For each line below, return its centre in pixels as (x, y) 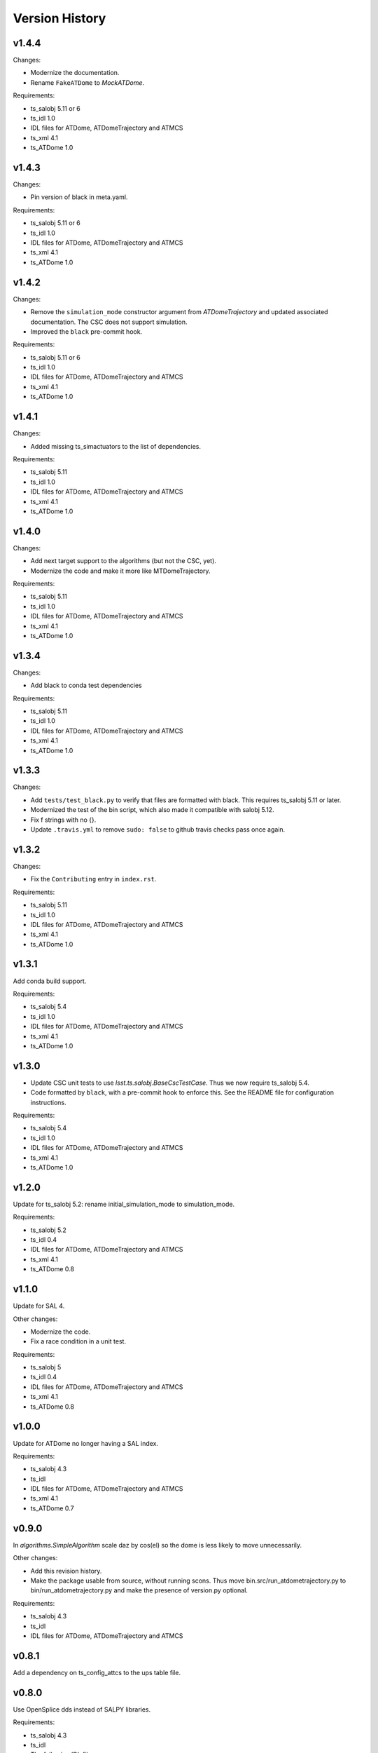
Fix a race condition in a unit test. (78, 1341)
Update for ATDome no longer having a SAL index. (86, 1443)
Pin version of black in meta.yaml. (79, 197)
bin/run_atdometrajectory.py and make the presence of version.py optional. (139, 1590)
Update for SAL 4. (39, 1306)
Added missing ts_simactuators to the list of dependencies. (116, 446)
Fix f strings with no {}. (63, 820)
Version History (59, 18)
